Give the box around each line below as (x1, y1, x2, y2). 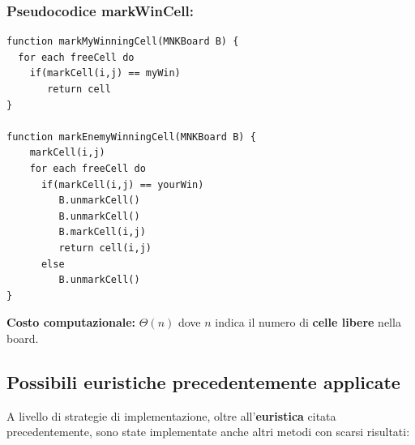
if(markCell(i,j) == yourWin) (41, 178, 204, 190)
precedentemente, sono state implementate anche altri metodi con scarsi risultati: (6, 423, 410, 440)
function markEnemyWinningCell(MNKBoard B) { (6, 131, 256, 143)
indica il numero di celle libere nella (215, 314, 401, 331)
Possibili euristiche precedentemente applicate (6, 369, 400, 394)
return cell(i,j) (58, 242, 152, 254)
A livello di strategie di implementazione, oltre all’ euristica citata (6, 407, 336, 424)
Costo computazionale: (6, 314, 136, 331)
